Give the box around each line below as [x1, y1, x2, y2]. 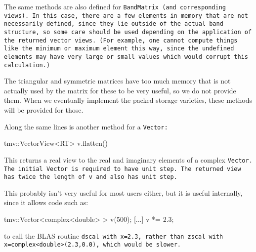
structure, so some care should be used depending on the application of [4, 28, 252, 36]
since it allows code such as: [4, 197, 88, 208]
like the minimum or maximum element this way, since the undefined [4, 45, 234, 52]
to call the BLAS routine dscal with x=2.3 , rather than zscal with [4, 230, 223, 241]
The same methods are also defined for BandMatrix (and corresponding [4, 1, 226, 11]
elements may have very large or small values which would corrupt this [4, 53, 248, 60]
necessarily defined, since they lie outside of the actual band [4, 20, 223, 28]
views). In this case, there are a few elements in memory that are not [4, 12, 248, 19]
